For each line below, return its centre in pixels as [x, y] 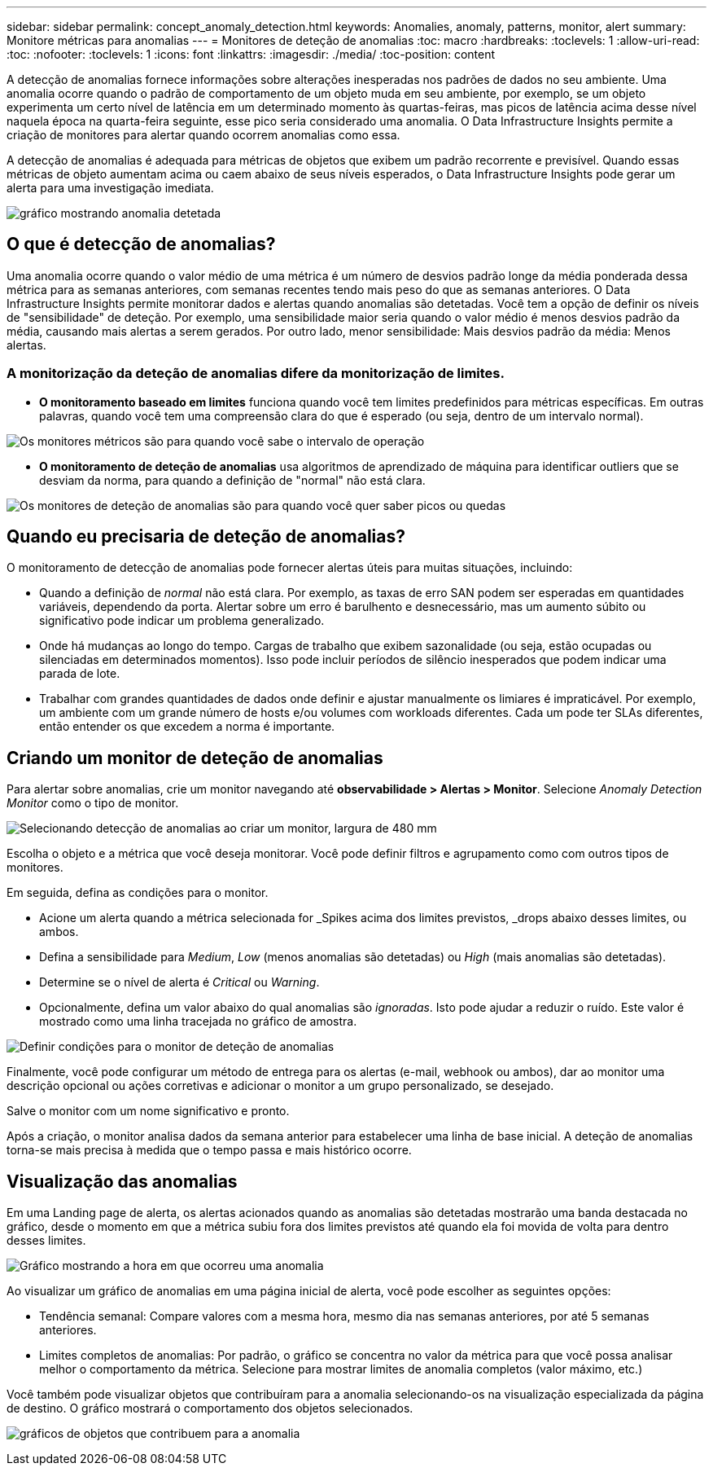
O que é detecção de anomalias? [141, 244]
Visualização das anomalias [122, 1181]
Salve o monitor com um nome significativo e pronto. [148, 1111]
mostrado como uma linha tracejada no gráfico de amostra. [198, 1022]
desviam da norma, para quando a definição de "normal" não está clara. [232, 480]
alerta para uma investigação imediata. [110, 188]
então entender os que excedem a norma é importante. [187, 727]
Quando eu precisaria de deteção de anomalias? [206, 537]
